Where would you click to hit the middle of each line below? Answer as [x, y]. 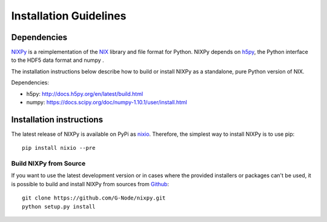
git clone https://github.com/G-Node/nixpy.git [94, 198]
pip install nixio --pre [59, 148]
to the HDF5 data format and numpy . [58, 60]
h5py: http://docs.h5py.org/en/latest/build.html [85, 93]
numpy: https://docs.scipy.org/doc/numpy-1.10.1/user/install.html [107, 103]
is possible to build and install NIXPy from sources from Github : [90, 184]
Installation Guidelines [69, 16]
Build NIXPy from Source [48, 164]
